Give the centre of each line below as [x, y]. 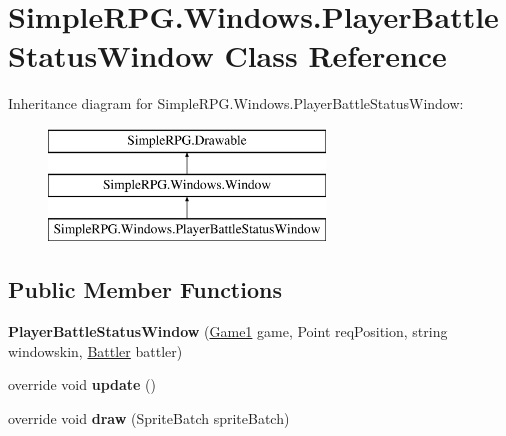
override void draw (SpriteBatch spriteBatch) [149, 417]
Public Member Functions [145, 289]
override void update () [82, 384]
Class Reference [335, 55]
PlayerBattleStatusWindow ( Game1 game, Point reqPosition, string [228, 331]
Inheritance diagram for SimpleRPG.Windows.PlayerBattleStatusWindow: [236, 103]
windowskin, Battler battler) [95, 350]
